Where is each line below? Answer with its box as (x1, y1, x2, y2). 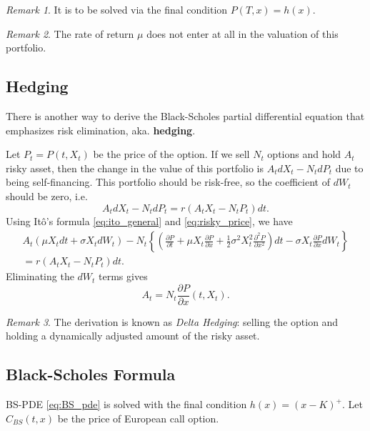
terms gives (99, 269, 148, 284)
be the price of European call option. (57, 410, 219, 425)
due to (335, 160, 364, 175)
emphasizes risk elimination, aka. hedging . (6, 122, 196, 137)
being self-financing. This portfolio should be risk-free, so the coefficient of (6, 174, 330, 189)
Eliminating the (6, 269, 74, 284)
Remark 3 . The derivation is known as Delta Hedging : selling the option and (6, 314, 339, 329)
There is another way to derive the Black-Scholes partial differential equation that (6, 108, 365, 123)
